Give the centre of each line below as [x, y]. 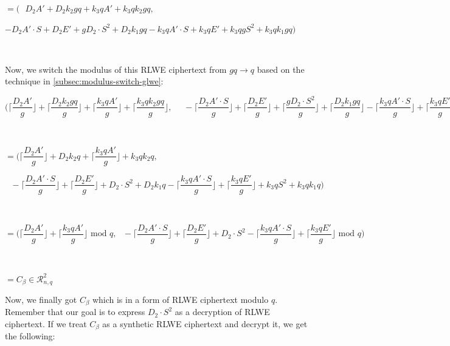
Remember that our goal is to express [75, 312]
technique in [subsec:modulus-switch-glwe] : [84, 81]
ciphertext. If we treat [46, 324]
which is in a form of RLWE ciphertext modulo [180, 299]
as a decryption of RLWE [222, 312]
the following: [30, 336]
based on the [281, 69]
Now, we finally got [41, 299]
